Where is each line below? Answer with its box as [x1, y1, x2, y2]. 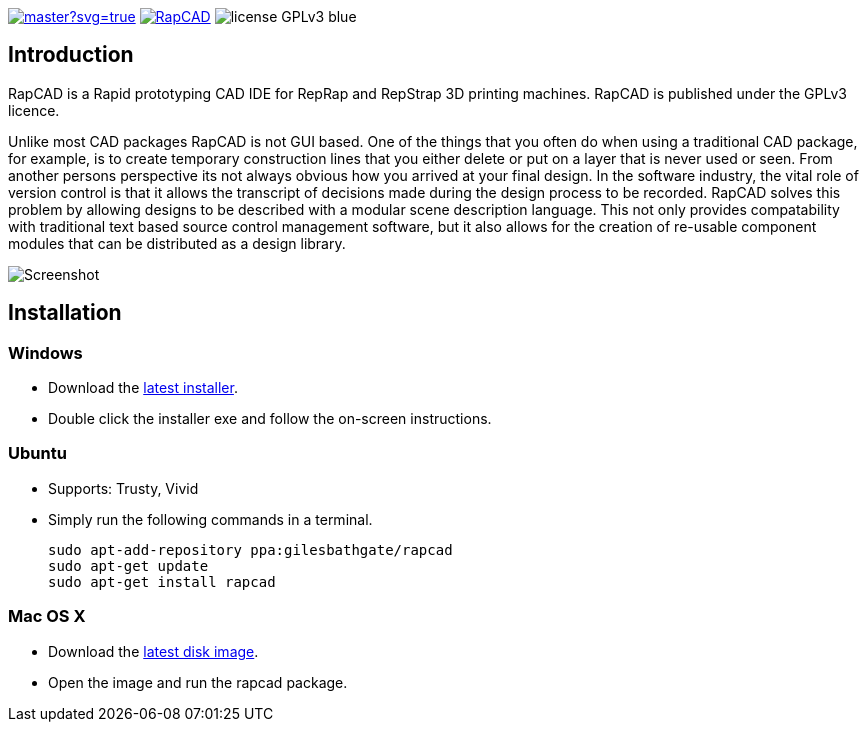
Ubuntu [8, 443, 67, 464]
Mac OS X [8, 606, 86, 627]
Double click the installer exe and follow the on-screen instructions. [48, 410, 492, 428]
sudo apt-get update [48, 557, 209, 574]
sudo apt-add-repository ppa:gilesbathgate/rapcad [48, 541, 453, 558]
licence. [8, 101, 60, 119]
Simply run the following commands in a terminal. [48, 510, 373, 528]
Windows [8, 342, 83, 363]
